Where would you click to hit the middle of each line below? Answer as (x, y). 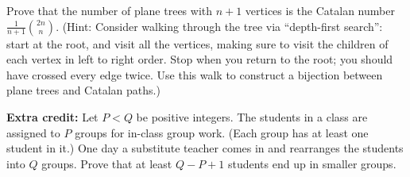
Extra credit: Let (52, 116)
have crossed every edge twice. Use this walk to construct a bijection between (195, 74)
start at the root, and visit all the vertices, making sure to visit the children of (197, 43)
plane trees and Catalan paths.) (83, 90)
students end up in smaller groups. (312, 163)
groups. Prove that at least (107, 163)
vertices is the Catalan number (320, 10)
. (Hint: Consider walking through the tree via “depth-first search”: (219, 26)
